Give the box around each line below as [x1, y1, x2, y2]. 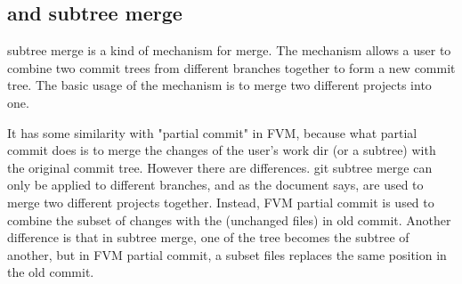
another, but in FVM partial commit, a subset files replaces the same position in [7, 245, 447, 264]
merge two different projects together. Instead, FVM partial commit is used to [7, 192, 434, 211]
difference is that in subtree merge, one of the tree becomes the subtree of [7, 228, 409, 247]
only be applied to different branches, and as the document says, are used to [7, 175, 424, 194]
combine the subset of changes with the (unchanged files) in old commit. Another [7, 210, 451, 229]
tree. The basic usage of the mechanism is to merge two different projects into [7, 76, 432, 94]
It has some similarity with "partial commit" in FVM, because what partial [7, 123, 417, 142]
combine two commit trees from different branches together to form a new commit [7, 58, 456, 77]
